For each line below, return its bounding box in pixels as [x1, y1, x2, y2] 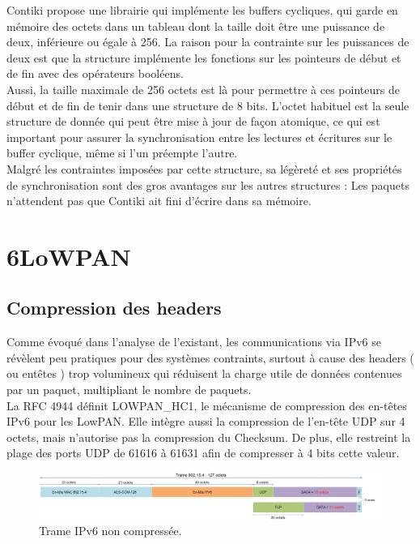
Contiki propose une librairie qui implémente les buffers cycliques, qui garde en [6, 2, 398, 18]
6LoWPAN [6, 239, 131, 272]
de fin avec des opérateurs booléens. [6, 65, 184, 82]
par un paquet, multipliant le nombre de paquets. [6, 381, 252, 398]
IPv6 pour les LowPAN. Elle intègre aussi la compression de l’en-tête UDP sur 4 [6, 413, 405, 430]
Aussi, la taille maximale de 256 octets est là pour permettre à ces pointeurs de [6, 80, 400, 97]
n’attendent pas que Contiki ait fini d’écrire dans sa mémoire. [6, 192, 312, 209]
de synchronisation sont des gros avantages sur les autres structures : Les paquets [6, 176, 409, 193]
